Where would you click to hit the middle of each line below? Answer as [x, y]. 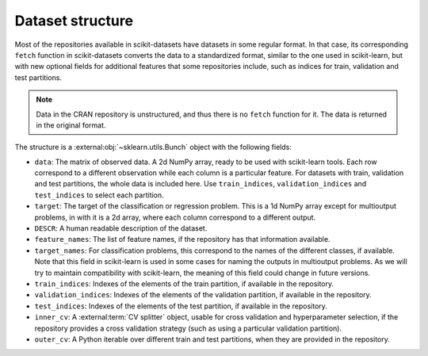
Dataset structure [74, 21]
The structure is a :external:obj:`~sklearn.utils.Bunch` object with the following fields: [153, 147]
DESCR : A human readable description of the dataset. [121, 228]
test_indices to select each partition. [99, 195]
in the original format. [71, 125]
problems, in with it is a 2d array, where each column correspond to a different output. [175, 217]
